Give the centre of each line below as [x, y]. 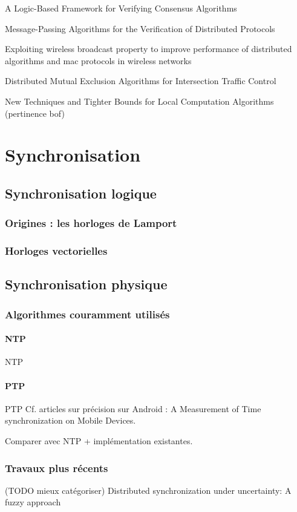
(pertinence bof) [35, 113]
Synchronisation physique [86, 284]
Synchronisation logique [81, 193]
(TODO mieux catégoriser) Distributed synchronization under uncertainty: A [148, 490]
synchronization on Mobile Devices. [70, 420]
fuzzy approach [33, 502]
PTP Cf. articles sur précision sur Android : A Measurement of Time [133, 408]
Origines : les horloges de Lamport [91, 223]
